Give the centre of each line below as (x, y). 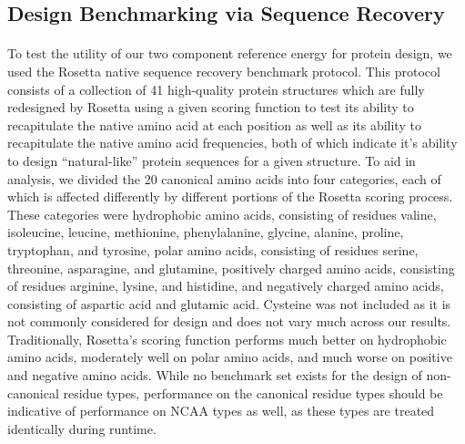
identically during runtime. (82, 428)
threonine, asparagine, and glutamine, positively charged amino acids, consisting (231, 268)
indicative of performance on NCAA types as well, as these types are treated (221, 411)
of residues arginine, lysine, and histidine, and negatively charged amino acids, (226, 286)
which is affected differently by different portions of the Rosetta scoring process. (230, 196)
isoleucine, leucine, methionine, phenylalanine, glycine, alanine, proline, (206, 232)
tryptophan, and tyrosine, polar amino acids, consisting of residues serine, (213, 249)
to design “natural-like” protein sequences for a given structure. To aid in (212, 160)
